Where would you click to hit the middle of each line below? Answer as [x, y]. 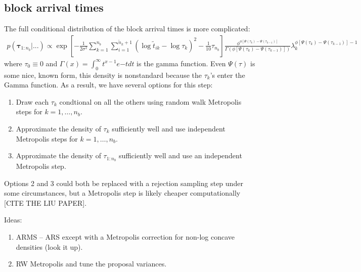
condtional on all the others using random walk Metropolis [150, 101]
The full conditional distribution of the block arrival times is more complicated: [127, 29]
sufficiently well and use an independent [180, 155]
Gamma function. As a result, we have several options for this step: [108, 85]
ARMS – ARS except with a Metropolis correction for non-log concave [125, 237]
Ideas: [13, 220]
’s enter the [228, 75]
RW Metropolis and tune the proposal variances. [91, 264]
